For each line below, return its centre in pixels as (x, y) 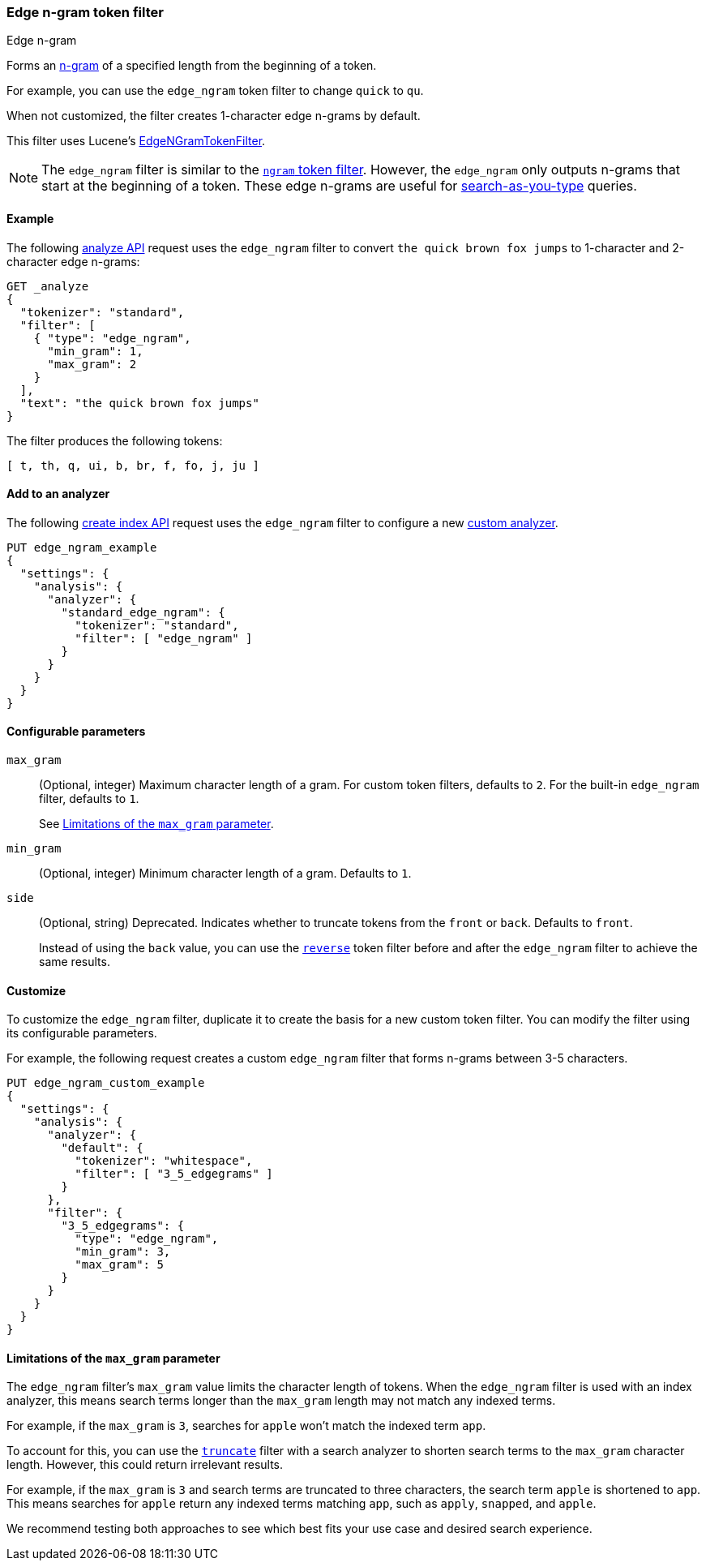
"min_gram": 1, (95, 351)
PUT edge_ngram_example (82, 547)
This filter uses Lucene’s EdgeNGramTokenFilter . (136, 141)
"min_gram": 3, (123, 1252)
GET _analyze (48, 286)
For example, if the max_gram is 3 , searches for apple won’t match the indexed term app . (246, 1426)
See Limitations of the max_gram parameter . (156, 824)
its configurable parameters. (82, 1033)
